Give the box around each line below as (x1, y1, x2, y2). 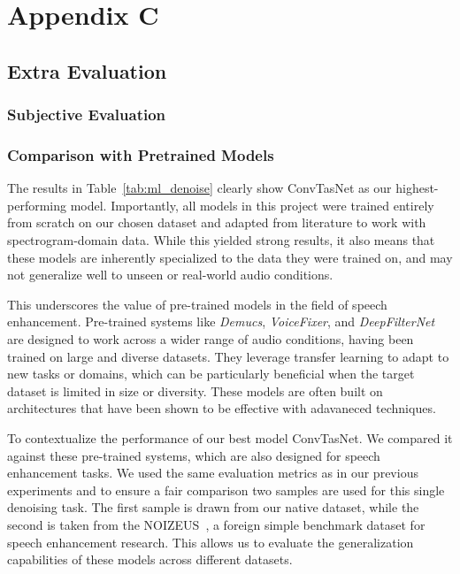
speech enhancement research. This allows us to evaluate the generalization (7, 532, 414, 551)
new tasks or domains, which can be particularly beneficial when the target (7, 364, 415, 383)
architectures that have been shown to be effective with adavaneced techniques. (7, 399, 436, 417)
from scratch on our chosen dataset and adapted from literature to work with (7, 213, 426, 232)
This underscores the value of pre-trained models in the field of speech (7, 295, 387, 313)
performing (7, 195, 66, 214)
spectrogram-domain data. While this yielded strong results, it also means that (7, 231, 435, 249)
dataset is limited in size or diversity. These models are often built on (7, 381, 383, 400)
